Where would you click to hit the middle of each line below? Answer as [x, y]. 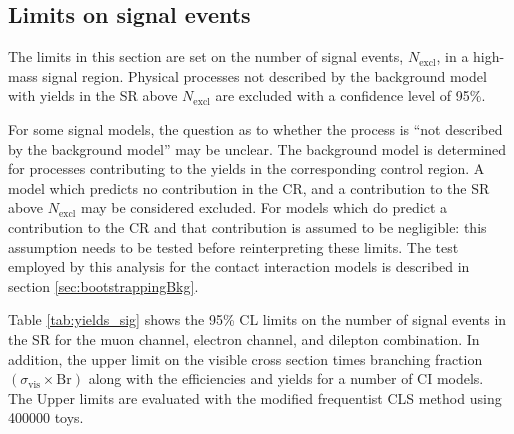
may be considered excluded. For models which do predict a [263, 207]
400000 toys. [46, 417]
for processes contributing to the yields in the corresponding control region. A [246, 168]
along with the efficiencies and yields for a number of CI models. [286, 378]
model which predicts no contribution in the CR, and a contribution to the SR [249, 187]
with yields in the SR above [93, 95]
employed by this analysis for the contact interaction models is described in [239, 266]
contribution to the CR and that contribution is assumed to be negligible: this [247, 226]
